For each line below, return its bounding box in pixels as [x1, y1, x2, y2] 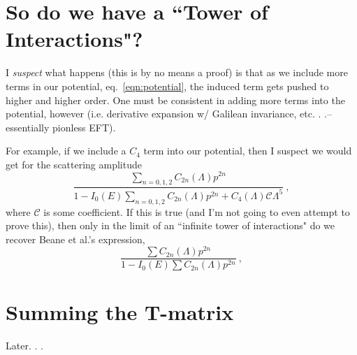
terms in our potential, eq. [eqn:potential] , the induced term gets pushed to [6, 78, 329, 93]
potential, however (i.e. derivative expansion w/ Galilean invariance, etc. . [6, 106, 321, 121]
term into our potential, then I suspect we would [143, 143, 352, 158]
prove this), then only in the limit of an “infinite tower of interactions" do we [6, 218, 335, 233]
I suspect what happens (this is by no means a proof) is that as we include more [6, 65, 348, 80]
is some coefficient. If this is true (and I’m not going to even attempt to [43, 204, 350, 219]
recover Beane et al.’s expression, [6, 231, 145, 246]
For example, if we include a [6, 143, 126, 158]
